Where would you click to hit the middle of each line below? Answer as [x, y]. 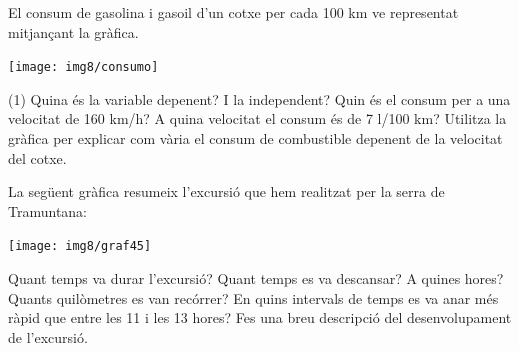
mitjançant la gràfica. [73, 31]
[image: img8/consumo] [83, 67]
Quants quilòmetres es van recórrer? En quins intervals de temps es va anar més [253, 297]
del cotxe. [37, 157]
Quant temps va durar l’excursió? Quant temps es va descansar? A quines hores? [256, 278]
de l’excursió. [48, 336]
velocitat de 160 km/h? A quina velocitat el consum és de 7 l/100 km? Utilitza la [257, 118]
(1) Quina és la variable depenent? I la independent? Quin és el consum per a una [259, 98]
